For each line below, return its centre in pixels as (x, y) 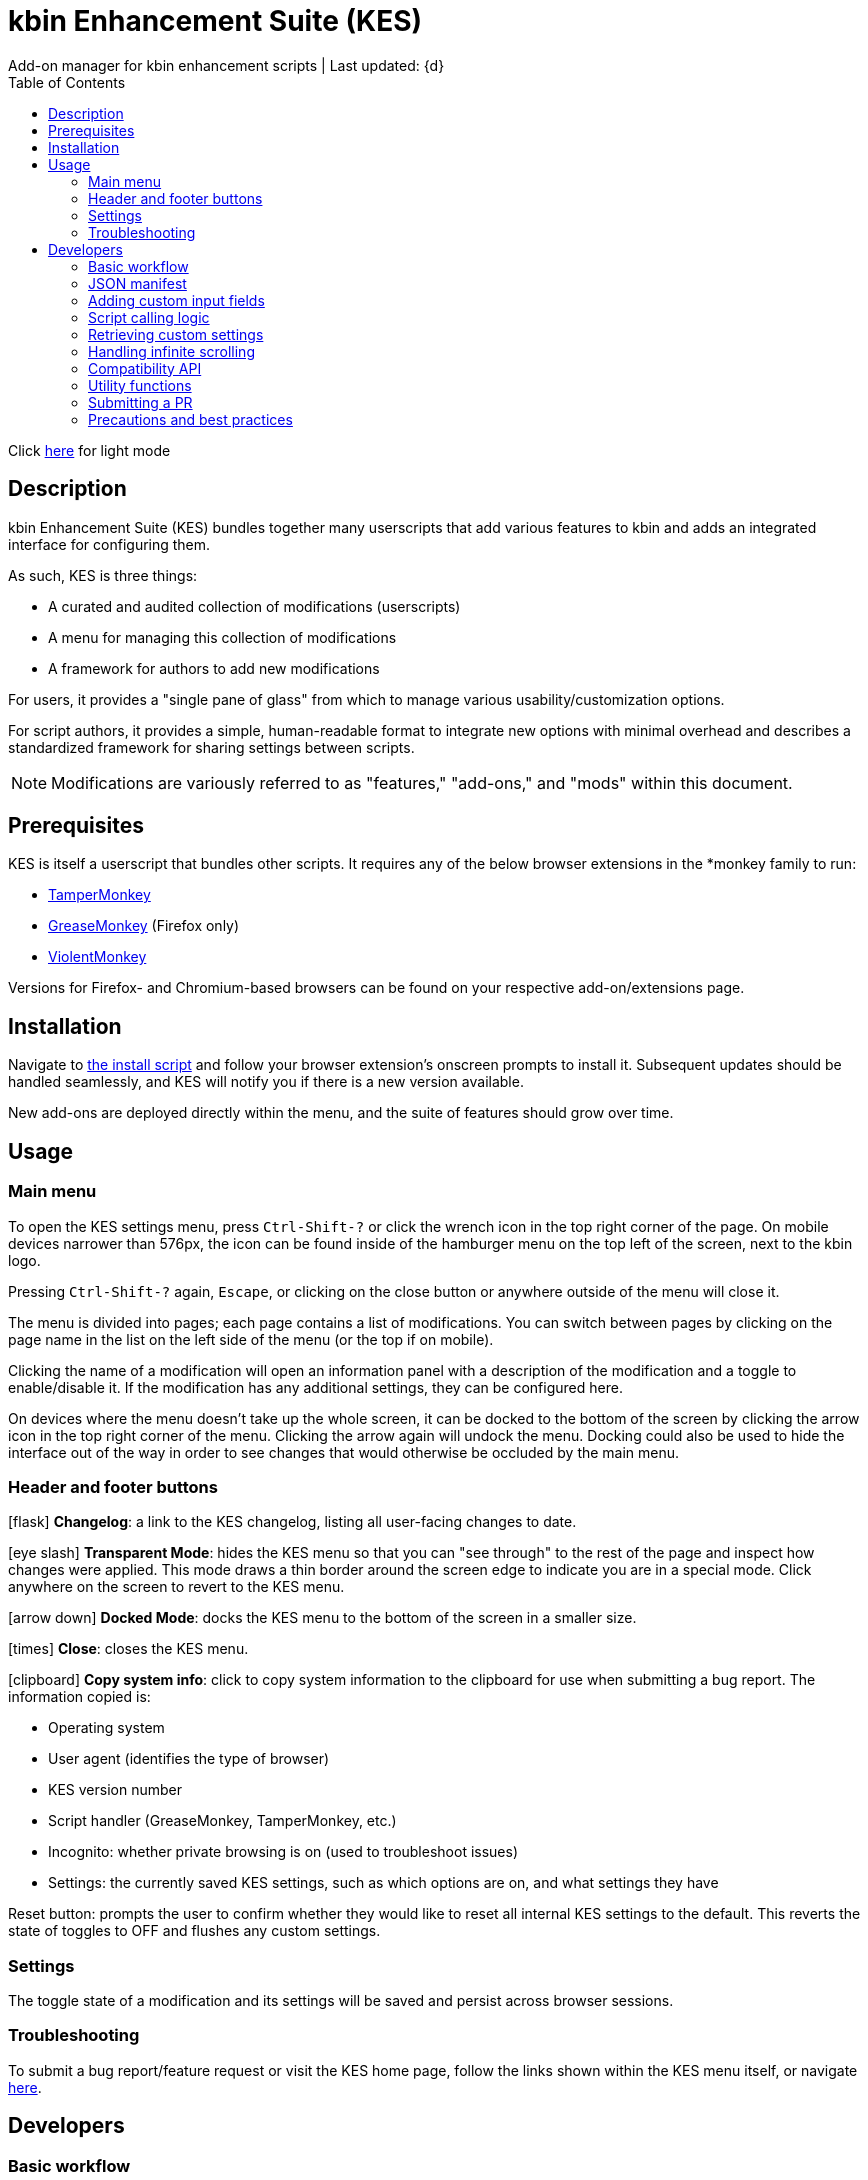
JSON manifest (137, 283)
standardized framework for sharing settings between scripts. (211, 747)
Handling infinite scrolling (171, 351)
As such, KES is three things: (103, 575)
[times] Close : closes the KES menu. (128, 1649)
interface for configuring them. (109, 544)
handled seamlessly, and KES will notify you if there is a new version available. (266, 1082)
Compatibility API (145, 368)
